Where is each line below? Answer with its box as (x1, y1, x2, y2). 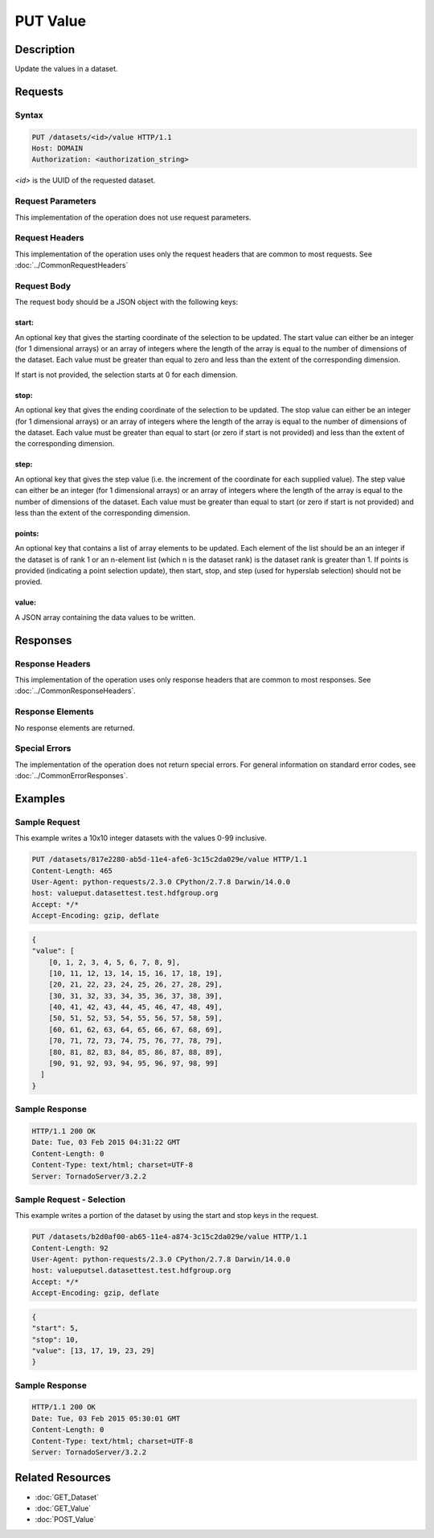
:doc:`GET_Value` (35, 1503, 92, 1513)
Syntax (14, 109, 43, 121)
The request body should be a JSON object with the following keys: (14, 297, 239, 307)
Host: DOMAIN (31, 144, 84, 153)
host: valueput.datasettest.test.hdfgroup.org (31, 888, 219, 898)
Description (14, 43, 76, 56)
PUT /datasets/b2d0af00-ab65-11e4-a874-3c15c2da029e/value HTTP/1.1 (31, 1232, 308, 1241)
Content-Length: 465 (31, 866, 113, 876)
